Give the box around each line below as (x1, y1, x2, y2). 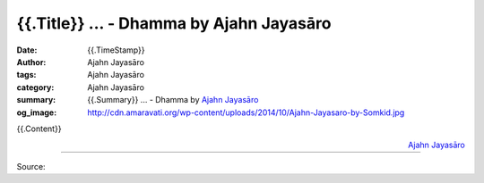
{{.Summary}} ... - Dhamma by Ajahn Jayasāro (87, 95, 259, 105)
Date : (16, 45, 38, 55)
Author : (16, 56, 47, 67)
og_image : (16, 107, 57, 118)
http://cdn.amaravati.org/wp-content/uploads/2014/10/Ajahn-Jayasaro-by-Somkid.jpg (87, 107, 405, 118)
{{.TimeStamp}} (87, 45, 145, 55)
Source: (16, 161, 46, 171)
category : (16, 81, 55, 93)
